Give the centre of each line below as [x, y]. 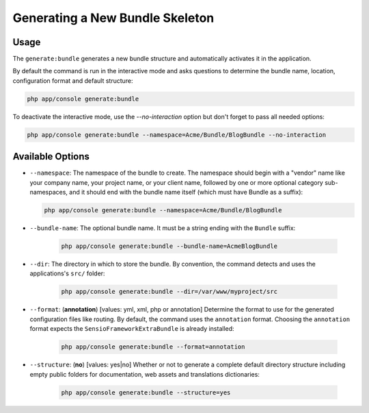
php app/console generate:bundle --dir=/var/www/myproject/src [169, 292]
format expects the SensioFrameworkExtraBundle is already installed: [132, 329]
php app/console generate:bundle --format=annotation [153, 347]
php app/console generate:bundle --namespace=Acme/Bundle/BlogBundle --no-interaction [177, 135]
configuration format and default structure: [73, 80]
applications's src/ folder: [67, 273]
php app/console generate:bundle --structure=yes [146, 392]
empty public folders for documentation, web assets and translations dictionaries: [145, 374]
